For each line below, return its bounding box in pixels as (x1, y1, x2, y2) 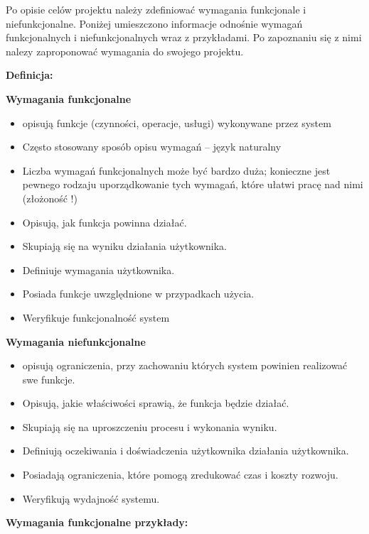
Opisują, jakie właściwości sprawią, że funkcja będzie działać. (22, 396, 289, 410)
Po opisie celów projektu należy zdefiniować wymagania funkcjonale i (6, 2, 306, 16)
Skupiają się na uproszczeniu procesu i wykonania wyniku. (22, 419, 277, 434)
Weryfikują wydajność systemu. (22, 491, 160, 506)
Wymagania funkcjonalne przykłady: (6, 515, 188, 530)
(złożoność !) (22, 190, 77, 205)
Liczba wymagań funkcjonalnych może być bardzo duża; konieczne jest (22, 163, 331, 178)
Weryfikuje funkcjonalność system (22, 310, 170, 325)
